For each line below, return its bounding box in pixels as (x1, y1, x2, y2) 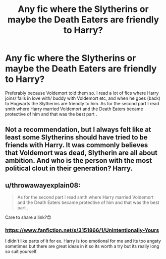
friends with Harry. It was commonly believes (5, 141, 148, 149)
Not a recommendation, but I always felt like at (5, 126, 151, 134)
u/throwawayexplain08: (5, 181, 81, 190)
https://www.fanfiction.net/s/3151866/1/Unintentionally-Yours (5, 227, 160, 234)
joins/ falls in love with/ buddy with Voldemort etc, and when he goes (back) (5, 95, 161, 101)
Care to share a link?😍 (5, 214, 52, 220)
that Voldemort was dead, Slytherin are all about (5, 149, 158, 157)
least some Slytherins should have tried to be (5, 133, 148, 142)
